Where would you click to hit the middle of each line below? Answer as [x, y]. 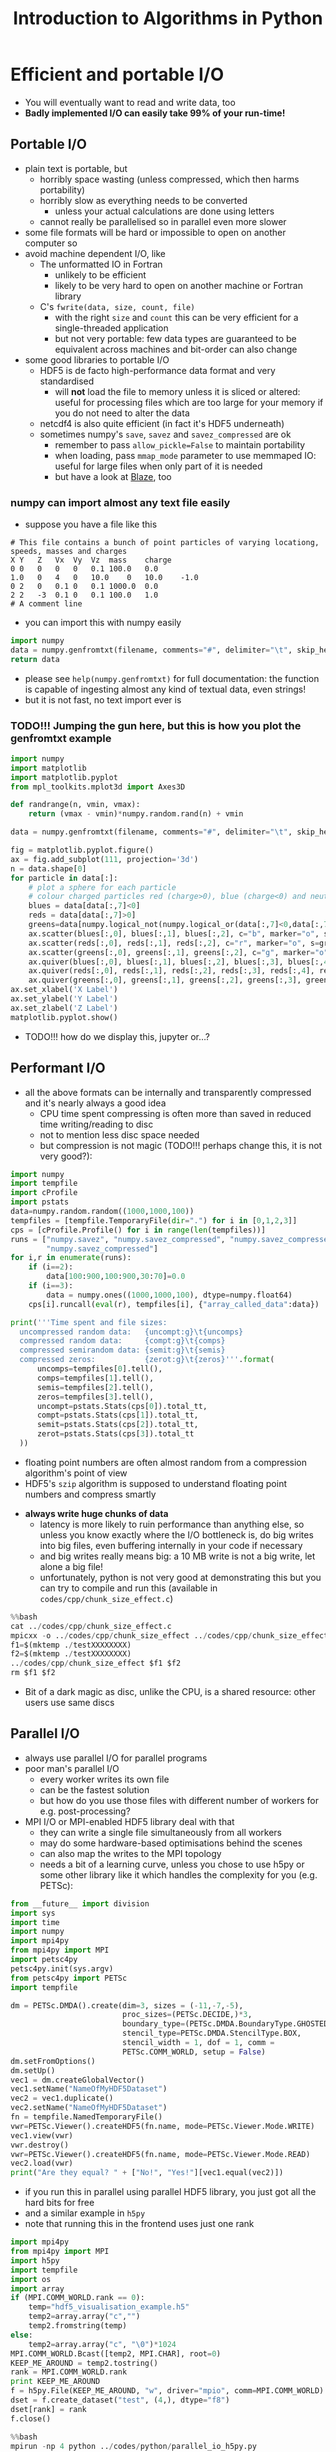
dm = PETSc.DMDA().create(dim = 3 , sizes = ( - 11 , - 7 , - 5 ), [127, 2005]
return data [35, 659]
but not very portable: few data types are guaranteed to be [175, 338]
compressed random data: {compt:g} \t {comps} [122, 1341]
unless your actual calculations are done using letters [164, 211]
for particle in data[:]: [64, 878]
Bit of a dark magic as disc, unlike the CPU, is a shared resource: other [170, 1692]
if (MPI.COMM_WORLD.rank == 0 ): [77, 2298]
